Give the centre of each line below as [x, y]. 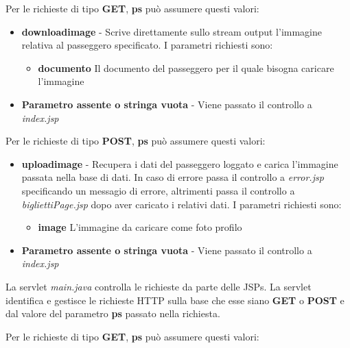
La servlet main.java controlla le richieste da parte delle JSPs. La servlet [159, 286]
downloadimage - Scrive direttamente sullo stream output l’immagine [172, 31]
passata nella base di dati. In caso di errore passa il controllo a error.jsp [173, 177]
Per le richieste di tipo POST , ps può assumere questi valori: [136, 141]
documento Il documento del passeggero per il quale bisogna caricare [186, 67]
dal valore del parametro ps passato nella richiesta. [113, 313]
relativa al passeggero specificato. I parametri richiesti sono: [147, 45]
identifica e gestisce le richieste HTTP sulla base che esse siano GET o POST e [175, 300]
